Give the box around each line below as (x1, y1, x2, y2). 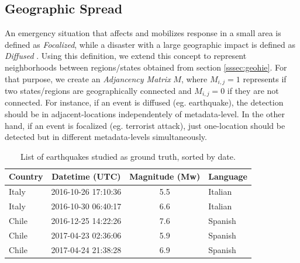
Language (208, 170, 247, 183)
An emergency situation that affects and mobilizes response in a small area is (5, 27, 281, 39)
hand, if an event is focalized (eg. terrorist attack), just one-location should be (5, 119, 285, 131)
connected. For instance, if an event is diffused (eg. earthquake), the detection (5, 96, 284, 108)
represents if (243, 72, 287, 85)
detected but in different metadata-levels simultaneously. (5, 131, 207, 143)
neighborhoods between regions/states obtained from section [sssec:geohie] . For (5, 61, 287, 73)
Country (9, 170, 43, 183)
